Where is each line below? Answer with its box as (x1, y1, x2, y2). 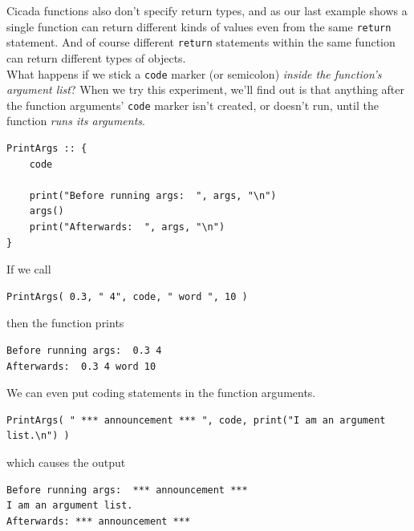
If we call (6, 261, 51, 278)
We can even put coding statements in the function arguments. (6, 384, 316, 401)
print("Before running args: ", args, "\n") (29, 189, 277, 201)
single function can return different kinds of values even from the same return (6, 18, 392, 34)
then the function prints (6, 314, 124, 331)
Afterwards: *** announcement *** (6, 515, 191, 527)
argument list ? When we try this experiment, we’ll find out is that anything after (6, 81, 404, 98)
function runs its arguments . (6, 112, 145, 129)
